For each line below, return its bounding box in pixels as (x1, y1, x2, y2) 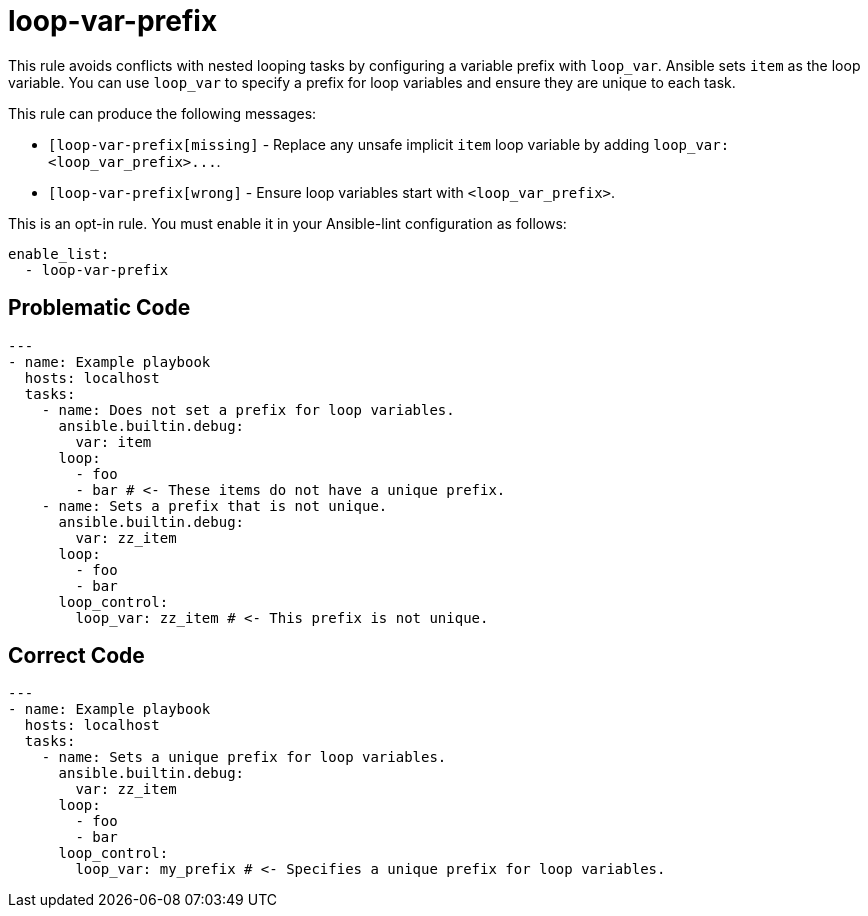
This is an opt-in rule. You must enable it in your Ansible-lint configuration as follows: (8, 214, 567, 232)
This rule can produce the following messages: (8, 104, 317, 122)
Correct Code (8, 643, 145, 669)
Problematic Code (8, 295, 191, 321)
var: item (75, 433, 152, 450)
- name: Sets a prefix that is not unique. (41, 497, 388, 514)
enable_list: (8, 245, 110, 262)
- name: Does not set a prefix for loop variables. (41, 401, 455, 418)
